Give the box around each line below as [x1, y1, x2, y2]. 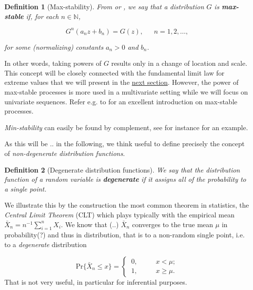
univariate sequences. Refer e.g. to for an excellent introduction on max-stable [4, 96, 237, 106]
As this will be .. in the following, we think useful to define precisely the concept [4, 138, 245, 149]
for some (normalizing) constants [4, 41, 103, 52]
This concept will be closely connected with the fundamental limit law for [4, 67, 225, 77]
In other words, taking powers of [4, 58, 101, 68]
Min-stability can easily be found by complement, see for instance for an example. [4, 122, 248, 132]
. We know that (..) [61, 219, 119, 229]
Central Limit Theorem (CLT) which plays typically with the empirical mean [4, 210, 235, 219]
